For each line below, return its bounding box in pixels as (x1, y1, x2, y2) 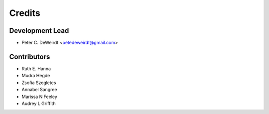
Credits (9, 7, 41, 18)
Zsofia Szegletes (21, 80, 56, 86)
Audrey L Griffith (21, 100, 56, 107)
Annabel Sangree (21, 87, 57, 93)
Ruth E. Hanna (21, 65, 51, 72)
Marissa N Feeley (21, 94, 57, 100)
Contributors (9, 52, 50, 61)
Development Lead (9, 26, 69, 35)
